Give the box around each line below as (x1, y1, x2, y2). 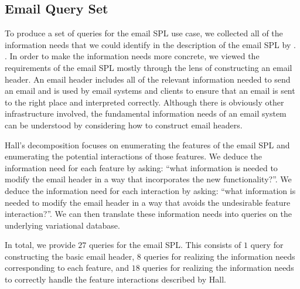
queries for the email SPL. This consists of (88, 239, 241, 251)
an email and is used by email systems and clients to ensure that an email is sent (5, 84, 295, 97)
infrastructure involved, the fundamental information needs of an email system (5, 107, 287, 120)
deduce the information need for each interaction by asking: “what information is (5, 184, 296, 196)
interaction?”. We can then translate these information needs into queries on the (5, 208, 292, 220)
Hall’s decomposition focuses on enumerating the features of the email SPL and (5, 138, 290, 151)
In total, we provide (5, 239, 76, 251)
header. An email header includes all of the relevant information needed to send (5, 73, 291, 85)
